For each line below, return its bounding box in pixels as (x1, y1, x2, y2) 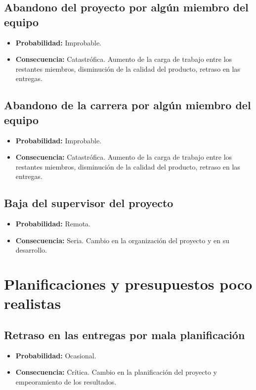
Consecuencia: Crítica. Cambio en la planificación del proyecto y (15, 367, 217, 377)
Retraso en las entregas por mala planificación (4, 327, 245, 342)
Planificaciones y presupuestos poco (4, 274, 253, 294)
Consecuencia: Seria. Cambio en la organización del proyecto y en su (15, 235, 229, 245)
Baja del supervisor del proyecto (4, 195, 173, 211)
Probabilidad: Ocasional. (15, 350, 96, 360)
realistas (4, 293, 61, 313)
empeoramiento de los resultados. (15, 376, 117, 387)
